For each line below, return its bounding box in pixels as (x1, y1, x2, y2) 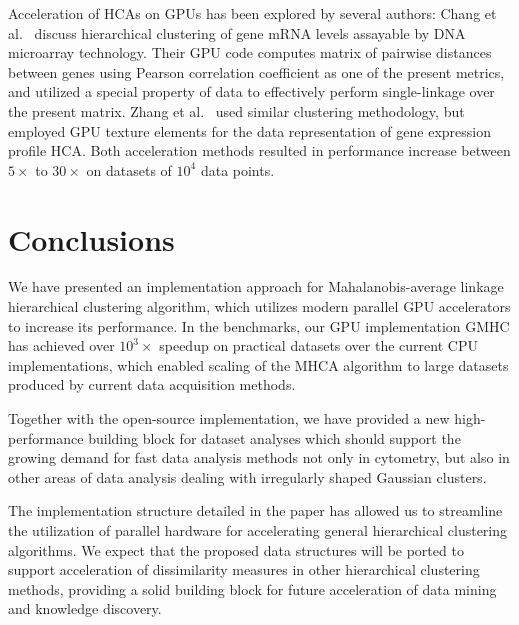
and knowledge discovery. (8, 598, 162, 619)
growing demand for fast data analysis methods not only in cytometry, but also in (8, 447, 510, 468)
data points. (200, 159, 275, 180)
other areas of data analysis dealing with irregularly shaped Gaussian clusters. (8, 466, 487, 487)
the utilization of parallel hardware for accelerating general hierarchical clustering (8, 520, 508, 540)
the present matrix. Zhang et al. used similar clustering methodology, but (8, 100, 465, 121)
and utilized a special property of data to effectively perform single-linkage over (8, 81, 495, 102)
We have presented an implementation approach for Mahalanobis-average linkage (8, 276, 504, 297)
